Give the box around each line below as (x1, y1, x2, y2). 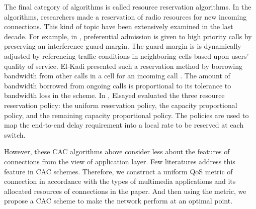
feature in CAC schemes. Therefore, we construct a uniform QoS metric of (4, 166, 233, 176)
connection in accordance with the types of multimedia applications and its (4, 176, 236, 186)
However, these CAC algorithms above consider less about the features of (4, 146, 230, 157)
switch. (4, 129, 26, 140)
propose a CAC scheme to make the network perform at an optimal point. (4, 195, 233, 206)
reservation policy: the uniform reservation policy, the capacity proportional (4, 99, 237, 110)
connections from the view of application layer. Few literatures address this (4, 156, 235, 166)
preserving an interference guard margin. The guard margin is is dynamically (4, 41, 241, 51)
